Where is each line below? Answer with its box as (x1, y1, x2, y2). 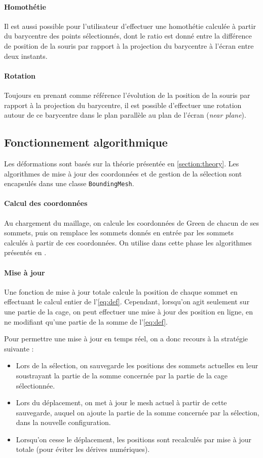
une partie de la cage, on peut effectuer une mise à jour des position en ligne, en (4, 306, 253, 316)
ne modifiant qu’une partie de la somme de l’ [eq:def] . (4, 316, 168, 327)
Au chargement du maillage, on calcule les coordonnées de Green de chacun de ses (4, 217, 259, 228)
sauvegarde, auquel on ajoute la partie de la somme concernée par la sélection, (16, 407, 259, 417)
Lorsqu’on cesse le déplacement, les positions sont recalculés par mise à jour (16, 434, 251, 444)
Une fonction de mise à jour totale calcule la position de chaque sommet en (4, 286, 238, 297)
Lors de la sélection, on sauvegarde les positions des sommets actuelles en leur (16, 360, 258, 371)
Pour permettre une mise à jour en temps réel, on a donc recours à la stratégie (4, 333, 248, 344)
